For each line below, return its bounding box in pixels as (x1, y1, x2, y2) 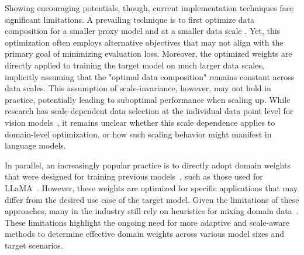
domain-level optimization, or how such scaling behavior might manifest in (5, 127, 272, 140)
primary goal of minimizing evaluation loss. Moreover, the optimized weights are (5, 47, 292, 60)
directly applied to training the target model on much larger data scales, (5, 58, 264, 71)
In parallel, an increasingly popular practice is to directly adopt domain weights (5, 158, 291, 171)
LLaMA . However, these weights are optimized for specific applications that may (5, 181, 298, 194)
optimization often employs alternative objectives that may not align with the (5, 36, 284, 48)
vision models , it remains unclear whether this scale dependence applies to (5, 116, 275, 128)
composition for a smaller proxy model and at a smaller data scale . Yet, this (5, 25, 281, 37)
